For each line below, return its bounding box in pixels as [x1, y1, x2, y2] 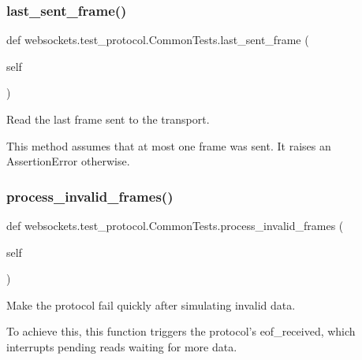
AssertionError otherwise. [6, 153, 130, 169]
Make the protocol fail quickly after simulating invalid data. [6, 296, 296, 313]
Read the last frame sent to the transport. [6, 111, 210, 127]
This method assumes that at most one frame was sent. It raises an [6, 137, 331, 154]
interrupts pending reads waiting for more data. [6, 338, 237, 354]
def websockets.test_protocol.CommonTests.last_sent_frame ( [6, 32, 309, 48]
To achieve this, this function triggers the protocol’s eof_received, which [6, 323, 356, 340]
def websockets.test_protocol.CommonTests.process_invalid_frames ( [6, 217, 344, 233]
